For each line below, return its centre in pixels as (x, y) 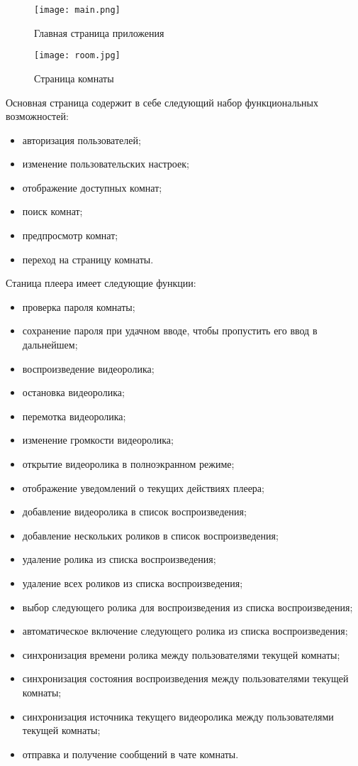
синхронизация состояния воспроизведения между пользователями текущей (185, 678)
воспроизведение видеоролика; (88, 368)
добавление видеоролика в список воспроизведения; (134, 511)
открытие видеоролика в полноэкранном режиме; (128, 464)
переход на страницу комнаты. (88, 259)
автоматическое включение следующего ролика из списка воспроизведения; (185, 631)
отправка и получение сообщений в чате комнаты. (130, 754)
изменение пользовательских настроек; (106, 164)
